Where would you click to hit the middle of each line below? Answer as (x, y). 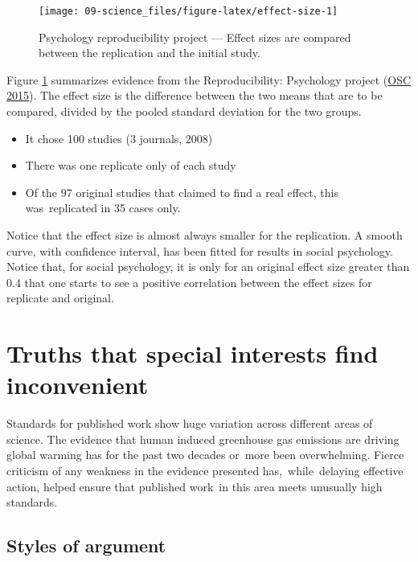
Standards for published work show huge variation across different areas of (190, 423)
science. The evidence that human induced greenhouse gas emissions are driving (203, 439)
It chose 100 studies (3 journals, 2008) (119, 138)
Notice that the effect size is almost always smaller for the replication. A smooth (205, 235)
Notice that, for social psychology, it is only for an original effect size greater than (208, 267)
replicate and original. (60, 298)
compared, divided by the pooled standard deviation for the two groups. (184, 111)
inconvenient (78, 385)
